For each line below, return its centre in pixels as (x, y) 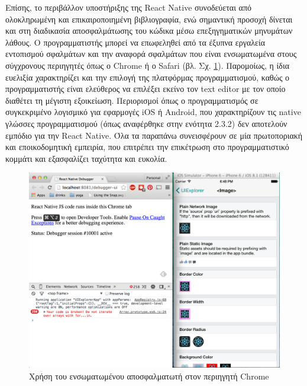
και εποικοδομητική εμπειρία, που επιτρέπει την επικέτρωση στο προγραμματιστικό (147, 147)
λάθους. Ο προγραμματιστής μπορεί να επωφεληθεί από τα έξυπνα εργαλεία (135, 42)
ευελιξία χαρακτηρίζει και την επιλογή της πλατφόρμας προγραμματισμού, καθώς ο (148, 77)
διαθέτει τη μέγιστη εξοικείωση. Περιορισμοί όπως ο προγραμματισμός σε (132, 100)
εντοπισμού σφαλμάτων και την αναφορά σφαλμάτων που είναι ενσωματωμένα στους (151, 54)
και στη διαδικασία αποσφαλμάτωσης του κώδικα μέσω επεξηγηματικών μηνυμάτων (149, 31)
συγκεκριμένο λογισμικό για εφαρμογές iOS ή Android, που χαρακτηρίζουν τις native (153, 112)
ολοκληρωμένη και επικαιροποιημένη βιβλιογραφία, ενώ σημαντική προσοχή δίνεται (149, 19)
